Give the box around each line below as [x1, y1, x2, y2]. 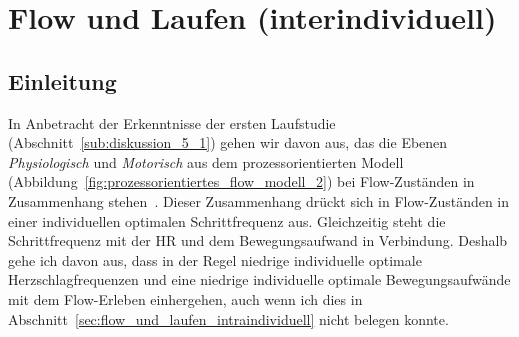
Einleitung [8, 65, 117, 96]
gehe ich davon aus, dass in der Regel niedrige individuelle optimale [8, 249, 422, 270]
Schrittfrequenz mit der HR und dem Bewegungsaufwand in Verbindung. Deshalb [8, 230, 508, 251]
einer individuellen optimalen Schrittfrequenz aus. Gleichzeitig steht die [8, 210, 446, 231]
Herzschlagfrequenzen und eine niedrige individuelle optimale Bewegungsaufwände [8, 269, 511, 290]
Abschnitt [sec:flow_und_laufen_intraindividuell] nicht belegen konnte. [8, 308, 449, 329]
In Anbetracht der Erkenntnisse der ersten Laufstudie [8, 112, 336, 133]
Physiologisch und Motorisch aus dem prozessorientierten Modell [8, 151, 404, 172]
